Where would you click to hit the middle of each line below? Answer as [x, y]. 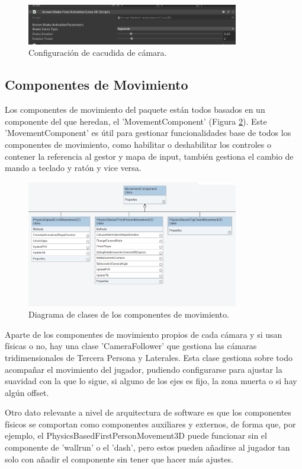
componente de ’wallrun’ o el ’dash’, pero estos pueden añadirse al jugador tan [147, 447]
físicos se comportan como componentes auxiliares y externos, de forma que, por [150, 424]
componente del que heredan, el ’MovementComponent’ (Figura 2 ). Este [136, 121]
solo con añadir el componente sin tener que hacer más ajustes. [119, 459]
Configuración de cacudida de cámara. [98, 53]
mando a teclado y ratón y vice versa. [73, 168]
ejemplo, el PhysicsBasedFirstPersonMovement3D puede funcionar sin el [136, 435]
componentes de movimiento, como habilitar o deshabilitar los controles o [138, 144]
